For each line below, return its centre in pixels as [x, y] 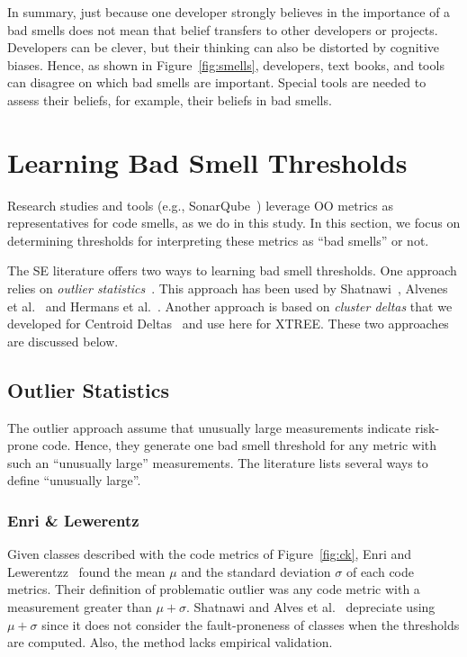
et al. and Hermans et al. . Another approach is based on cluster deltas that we [230, 306]
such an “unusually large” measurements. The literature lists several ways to [218, 462]
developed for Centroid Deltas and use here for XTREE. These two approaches [228, 324]
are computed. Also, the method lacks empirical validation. [170, 642]
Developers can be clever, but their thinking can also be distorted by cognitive [224, 47]
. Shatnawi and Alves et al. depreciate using [311, 607]
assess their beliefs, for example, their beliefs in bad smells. [170, 99]
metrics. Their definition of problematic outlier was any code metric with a [214, 589]
